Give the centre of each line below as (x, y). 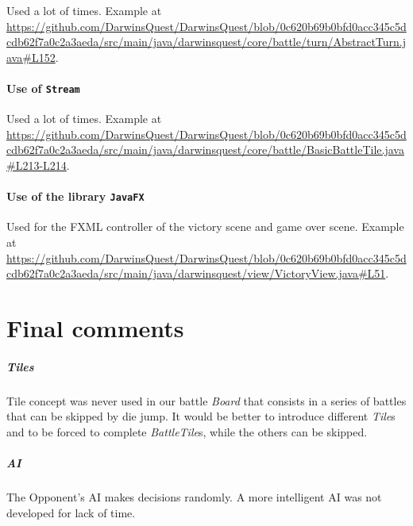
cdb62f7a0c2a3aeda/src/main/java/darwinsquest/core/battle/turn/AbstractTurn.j (206, 42)
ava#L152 (31, 57)
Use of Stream (43, 88)
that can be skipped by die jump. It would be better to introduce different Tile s (201, 416)
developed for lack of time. (71, 512)
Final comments (95, 328)
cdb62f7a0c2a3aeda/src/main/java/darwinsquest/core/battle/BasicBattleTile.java (205, 150)
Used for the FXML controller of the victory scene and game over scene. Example (205, 227)
